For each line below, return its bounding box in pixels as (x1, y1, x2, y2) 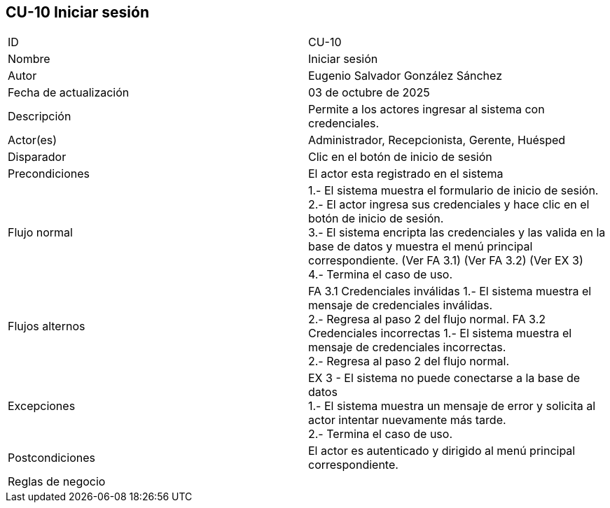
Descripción (8, 109, 71, 124)
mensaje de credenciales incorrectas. (308, 340, 506, 355)
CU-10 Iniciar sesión (6, 3, 150, 21)
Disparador (8, 150, 67, 164)
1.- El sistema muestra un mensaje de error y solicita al (308, 399, 596, 414)
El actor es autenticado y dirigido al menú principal (308, 444, 576, 458)
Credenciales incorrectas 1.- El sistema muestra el (308, 326, 572, 341)
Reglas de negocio (8, 474, 106, 489)
